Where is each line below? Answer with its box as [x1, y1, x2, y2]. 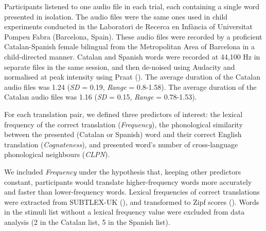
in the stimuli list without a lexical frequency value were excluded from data [4, 206, 245, 217]
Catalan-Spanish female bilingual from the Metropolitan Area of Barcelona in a [4, 41, 255, 52]
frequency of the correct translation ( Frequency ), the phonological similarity [4, 119, 243, 129]
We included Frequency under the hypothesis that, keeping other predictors [4, 166, 241, 177]
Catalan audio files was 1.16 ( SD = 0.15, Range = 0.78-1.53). [4, 91, 197, 102]
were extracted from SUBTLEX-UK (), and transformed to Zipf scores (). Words [4, 196, 259, 207]
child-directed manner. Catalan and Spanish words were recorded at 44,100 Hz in [4, 51, 260, 62]
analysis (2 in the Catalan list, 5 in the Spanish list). [4, 216, 170, 227]
